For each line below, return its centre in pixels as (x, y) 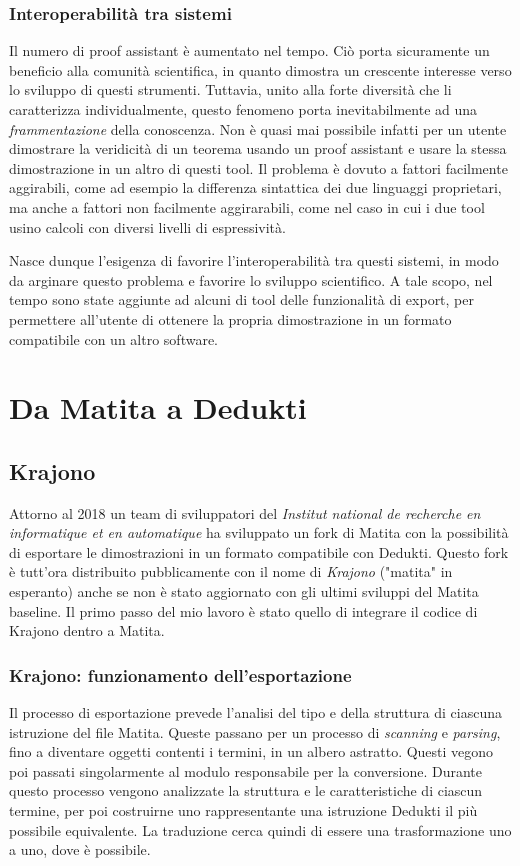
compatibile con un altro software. (113, 338)
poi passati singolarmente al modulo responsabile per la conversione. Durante (245, 770)
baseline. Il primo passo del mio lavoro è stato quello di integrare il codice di (243, 610)
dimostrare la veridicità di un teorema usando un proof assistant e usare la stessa (258, 148)
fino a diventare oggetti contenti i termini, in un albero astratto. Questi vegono (251, 751)
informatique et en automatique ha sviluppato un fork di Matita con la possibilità (259, 532)
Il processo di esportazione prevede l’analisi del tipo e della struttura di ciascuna (255, 712)
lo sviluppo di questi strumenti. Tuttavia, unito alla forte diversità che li (230, 89)
